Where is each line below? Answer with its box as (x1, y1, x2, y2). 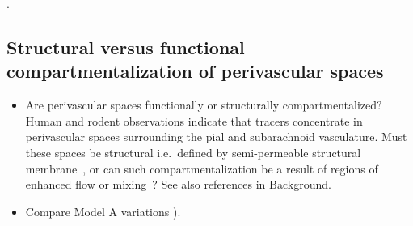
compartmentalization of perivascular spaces (6, 58, 384, 83)
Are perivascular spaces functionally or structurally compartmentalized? (25, 96, 382, 113)
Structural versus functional (6, 34, 245, 59)
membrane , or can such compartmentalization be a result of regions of (25, 160, 378, 177)
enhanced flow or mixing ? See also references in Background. (25, 176, 331, 193)
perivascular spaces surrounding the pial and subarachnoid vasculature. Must (25, 128, 407, 145)
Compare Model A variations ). (25, 203, 181, 220)
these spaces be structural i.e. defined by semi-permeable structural (25, 143, 361, 160)
